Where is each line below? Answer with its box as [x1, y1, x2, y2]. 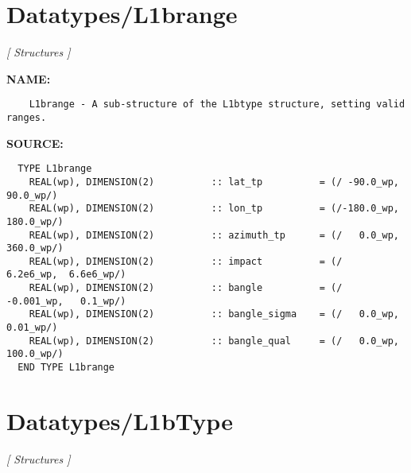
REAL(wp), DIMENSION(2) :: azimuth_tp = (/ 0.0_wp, [29, 229, 399, 241]
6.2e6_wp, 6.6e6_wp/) [6, 269, 126, 281]
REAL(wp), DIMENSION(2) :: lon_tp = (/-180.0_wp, [29, 203, 399, 215]
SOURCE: [6, 134, 64, 151]
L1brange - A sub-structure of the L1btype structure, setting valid [29, 99, 405, 110]
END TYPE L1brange [17, 362, 115, 374]
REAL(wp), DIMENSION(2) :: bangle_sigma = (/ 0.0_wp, [29, 308, 399, 320]
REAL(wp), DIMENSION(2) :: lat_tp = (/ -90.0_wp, [29, 176, 399, 188]
